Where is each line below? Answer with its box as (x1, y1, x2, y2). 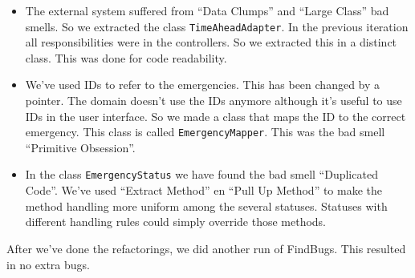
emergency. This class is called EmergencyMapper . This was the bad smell (25, 123, 385, 140)
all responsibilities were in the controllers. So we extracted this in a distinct (25, 34, 397, 50)
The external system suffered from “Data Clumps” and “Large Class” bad (25, 2, 389, 18)
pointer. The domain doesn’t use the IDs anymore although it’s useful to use (25, 92, 402, 109)
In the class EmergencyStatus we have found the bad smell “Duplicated (25, 166, 378, 183)
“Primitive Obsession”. (25, 139, 136, 155)
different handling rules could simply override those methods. (25, 213, 327, 230)
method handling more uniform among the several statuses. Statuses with (25, 197, 388, 214)
